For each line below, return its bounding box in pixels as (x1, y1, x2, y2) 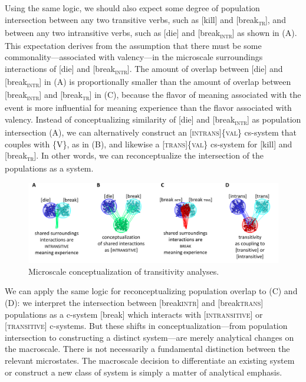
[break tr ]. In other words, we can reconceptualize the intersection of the (5, 149, 264, 163)
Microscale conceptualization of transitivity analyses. (28, 265, 219, 277)
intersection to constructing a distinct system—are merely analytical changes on (5, 331, 294, 343)
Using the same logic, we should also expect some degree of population (5, 2, 260, 14)
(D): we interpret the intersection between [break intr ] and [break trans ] (5, 297, 264, 309)
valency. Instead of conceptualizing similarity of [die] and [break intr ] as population (5, 113, 301, 127)
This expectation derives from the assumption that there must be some (5, 39, 262, 51)
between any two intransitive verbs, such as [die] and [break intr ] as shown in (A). (5, 26, 297, 40)
